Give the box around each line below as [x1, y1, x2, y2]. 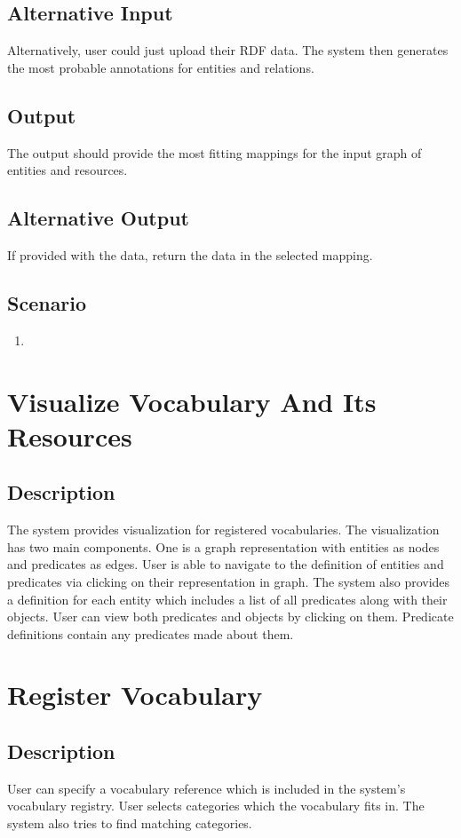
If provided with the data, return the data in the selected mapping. [7, 245, 373, 264]
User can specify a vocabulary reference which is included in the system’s [7, 779, 406, 797]
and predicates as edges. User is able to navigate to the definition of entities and [7, 555, 444, 573]
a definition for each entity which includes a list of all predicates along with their [7, 589, 448, 608]
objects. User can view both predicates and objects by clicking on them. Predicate [7, 607, 454, 626]
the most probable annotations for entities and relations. [7, 58, 314, 76]
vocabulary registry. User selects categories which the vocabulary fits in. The [7, 796, 425, 815]
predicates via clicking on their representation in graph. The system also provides [7, 572, 450, 590]
